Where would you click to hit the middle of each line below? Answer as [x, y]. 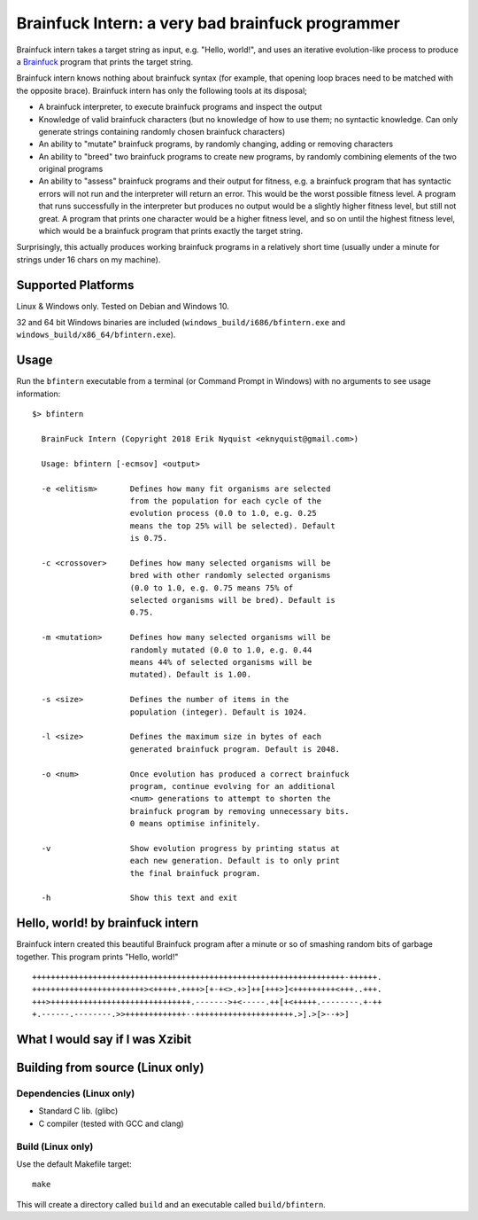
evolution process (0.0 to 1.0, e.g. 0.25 [224, 513]
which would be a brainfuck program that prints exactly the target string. [171, 231]
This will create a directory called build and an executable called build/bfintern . [171, 1204]
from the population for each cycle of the [226, 501]
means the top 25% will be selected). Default [232, 526]
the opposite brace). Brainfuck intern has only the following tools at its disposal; [162, 90]
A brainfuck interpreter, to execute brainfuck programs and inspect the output [180, 107]
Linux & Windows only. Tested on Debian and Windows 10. [123, 306]
